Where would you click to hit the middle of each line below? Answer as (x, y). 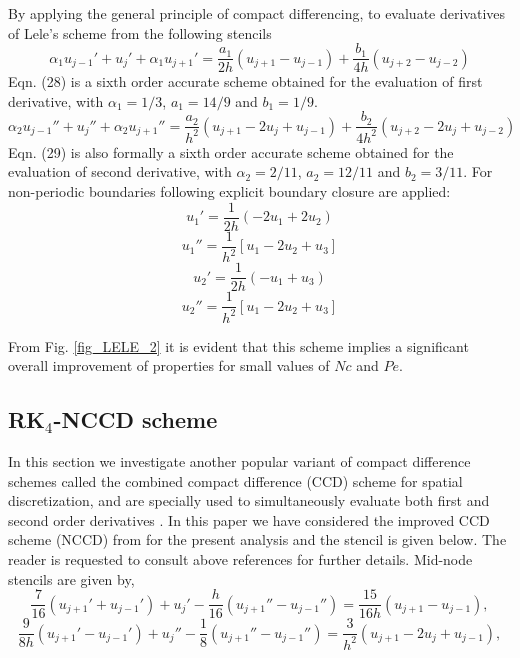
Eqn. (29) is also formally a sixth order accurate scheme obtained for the (231, 151)
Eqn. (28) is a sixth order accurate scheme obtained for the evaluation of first (245, 81)
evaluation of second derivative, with (120, 171)
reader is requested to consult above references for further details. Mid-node (240, 558)
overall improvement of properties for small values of (169, 365)
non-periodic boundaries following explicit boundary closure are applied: (229, 191)
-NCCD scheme (135, 419)
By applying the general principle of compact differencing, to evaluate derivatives (257, 13)
